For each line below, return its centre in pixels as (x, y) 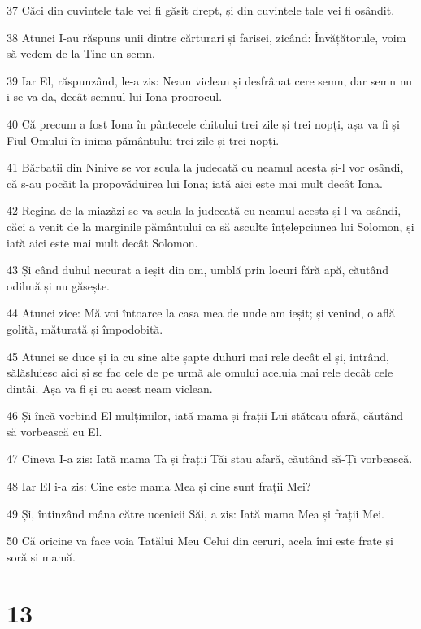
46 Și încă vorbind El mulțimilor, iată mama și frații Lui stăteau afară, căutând (205, 415)
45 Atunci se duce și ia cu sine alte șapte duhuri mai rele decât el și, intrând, (198, 356)
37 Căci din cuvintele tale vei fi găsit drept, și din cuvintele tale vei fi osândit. (201, 10)
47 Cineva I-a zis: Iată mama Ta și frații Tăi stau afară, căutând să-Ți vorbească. (210, 459)
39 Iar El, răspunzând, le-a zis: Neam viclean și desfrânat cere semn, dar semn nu (209, 80)
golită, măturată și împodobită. (85, 328)
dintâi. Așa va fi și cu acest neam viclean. (110, 388)
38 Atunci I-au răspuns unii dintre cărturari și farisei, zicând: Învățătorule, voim (206, 37)
